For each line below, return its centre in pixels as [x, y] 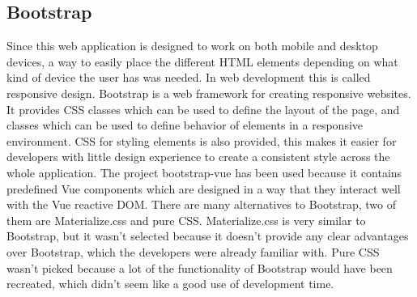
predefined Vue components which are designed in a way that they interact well [204, 188]
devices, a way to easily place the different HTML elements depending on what [202, 61]
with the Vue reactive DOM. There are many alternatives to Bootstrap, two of [201, 204]
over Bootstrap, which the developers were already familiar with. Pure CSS [193, 251]
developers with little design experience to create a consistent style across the [198, 157]
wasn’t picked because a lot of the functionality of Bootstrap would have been [200, 267]
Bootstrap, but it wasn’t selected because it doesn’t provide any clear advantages [208, 236]
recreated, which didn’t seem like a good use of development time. [170, 284]
